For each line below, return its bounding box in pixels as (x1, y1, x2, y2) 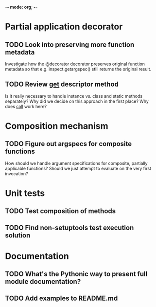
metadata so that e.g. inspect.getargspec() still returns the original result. (5, 66, 152, 72)
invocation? (5, 170, 28, 177)
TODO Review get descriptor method (5, 80, 119, 89)
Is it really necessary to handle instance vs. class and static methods (5, 93, 142, 99)
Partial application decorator (5, 21, 123, 32)
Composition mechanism (5, 121, 108, 131)
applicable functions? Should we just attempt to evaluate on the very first (5, 165, 152, 171)
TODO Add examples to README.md (5, 294, 118, 302)
